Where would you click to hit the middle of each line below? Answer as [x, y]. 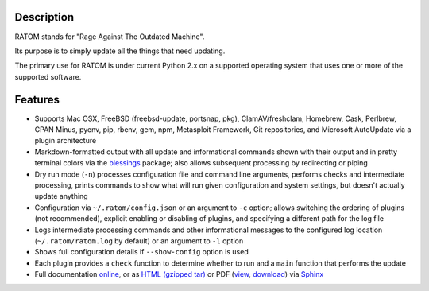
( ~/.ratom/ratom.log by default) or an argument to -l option [139, 241]
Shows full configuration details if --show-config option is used [142, 252]
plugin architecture [66, 141]
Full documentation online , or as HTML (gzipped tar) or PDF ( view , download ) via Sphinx [179, 274]
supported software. [48, 76]
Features [37, 99]
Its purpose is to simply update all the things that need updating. [120, 51]
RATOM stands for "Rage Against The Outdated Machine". [110, 37]
